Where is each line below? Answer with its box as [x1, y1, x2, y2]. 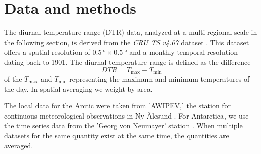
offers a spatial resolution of [4, 47, 90, 57]
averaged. [4, 140, 33, 150]
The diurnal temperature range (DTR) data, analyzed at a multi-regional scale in [4, 27, 257, 37]
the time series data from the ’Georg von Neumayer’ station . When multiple [4, 120, 243, 131]
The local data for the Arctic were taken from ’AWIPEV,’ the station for [4, 100, 231, 111]
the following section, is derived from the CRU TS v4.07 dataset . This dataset [4, 36, 249, 47]
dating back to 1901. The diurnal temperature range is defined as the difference [4, 56, 251, 67]
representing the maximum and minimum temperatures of [69, 73, 250, 84]
